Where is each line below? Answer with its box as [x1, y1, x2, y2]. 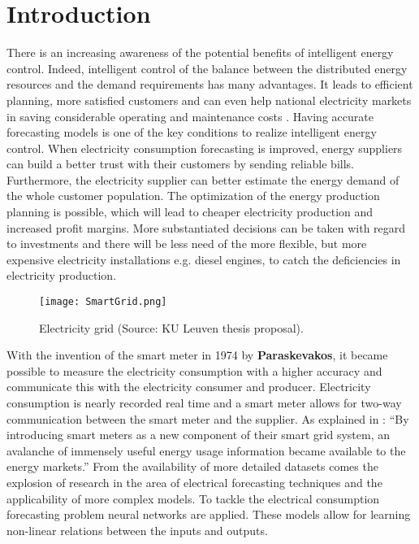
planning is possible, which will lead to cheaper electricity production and [6, 203, 374, 220]
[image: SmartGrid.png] [39, 296, 167, 308]
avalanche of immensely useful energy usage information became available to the [6, 442, 406, 459]
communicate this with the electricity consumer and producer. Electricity [6, 378, 371, 395]
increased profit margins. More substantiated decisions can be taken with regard [6, 219, 406, 236]
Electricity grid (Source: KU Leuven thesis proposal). [39, 319, 304, 336]
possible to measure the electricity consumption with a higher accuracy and [6, 362, 382, 379]
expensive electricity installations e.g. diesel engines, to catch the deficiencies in [6, 250, 401, 268]
